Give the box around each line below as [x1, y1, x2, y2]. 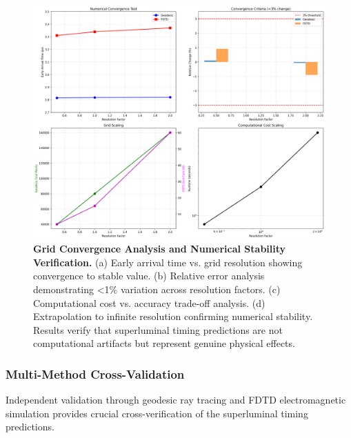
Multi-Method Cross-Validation [6, 365, 185, 382]
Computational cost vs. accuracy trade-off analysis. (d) [33, 295, 265, 310]
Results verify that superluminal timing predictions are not [33, 322, 283, 337]
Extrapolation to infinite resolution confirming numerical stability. [33, 309, 313, 323]
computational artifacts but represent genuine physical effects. [33, 336, 295, 350]
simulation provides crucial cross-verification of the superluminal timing [6, 406, 308, 420]
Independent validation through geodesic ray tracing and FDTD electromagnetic [6, 392, 346, 407]
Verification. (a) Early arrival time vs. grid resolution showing [33, 255, 303, 269]
